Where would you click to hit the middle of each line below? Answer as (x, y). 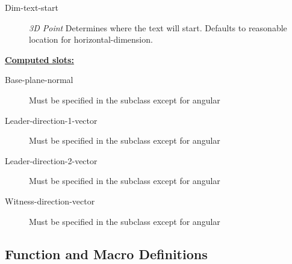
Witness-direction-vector (50, 201)
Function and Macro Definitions (106, 253)
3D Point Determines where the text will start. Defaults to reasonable (158, 27)
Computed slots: (39, 59)
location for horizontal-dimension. (91, 39)
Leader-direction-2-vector (51, 160)
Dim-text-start (32, 7)
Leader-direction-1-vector (51, 120)
